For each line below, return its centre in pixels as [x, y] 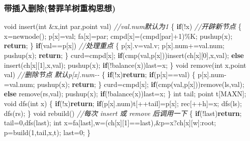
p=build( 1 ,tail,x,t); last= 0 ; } [47, 132]
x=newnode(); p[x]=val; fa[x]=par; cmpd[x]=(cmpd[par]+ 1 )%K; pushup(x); [118, 36]
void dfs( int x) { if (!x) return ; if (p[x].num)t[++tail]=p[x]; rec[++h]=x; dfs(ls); [123, 103]
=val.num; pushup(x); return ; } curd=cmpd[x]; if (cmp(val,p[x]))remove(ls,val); [124, 84]
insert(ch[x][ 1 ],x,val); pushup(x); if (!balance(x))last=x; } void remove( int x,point [125, 65]
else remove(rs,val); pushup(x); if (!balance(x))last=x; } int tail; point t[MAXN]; [125, 94]
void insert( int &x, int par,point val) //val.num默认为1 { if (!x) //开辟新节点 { [123, 26]
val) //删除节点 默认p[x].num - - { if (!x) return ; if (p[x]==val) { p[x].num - [115, 74]
